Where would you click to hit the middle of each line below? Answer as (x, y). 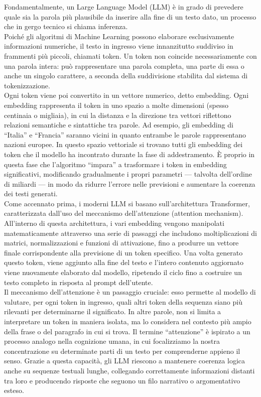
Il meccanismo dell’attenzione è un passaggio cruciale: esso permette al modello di (130, 292)
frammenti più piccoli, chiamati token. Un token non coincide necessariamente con (130, 55)
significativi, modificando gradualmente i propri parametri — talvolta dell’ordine (128, 174)
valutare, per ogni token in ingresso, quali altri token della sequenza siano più (123, 301)
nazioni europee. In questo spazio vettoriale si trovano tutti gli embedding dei (123, 144)
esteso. (14, 390)
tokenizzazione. (27, 85)
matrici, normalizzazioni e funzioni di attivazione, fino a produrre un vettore (121, 243)
